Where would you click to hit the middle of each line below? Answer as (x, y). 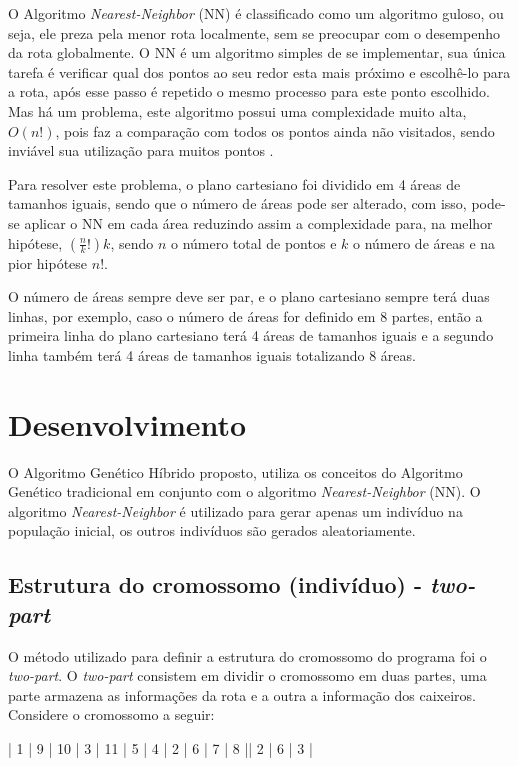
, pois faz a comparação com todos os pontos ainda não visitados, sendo (275, 130)
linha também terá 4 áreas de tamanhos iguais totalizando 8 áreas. (212, 354)
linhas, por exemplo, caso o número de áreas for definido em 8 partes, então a (245, 315)
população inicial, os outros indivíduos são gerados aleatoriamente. (212, 530)
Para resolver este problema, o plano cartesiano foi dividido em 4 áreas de (234, 183)
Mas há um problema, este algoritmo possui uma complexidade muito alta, (237, 110)
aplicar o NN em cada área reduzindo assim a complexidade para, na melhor (258, 222)
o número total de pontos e (253, 242)
